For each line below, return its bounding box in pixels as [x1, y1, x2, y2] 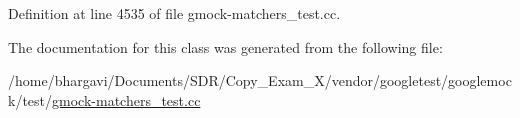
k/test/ [8, 89, 53, 110]
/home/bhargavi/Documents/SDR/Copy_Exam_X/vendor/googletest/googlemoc [8, 70, 512, 91]
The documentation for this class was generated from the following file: [8, 36, 443, 57]
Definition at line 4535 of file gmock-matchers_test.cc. [8, 3, 341, 23]
